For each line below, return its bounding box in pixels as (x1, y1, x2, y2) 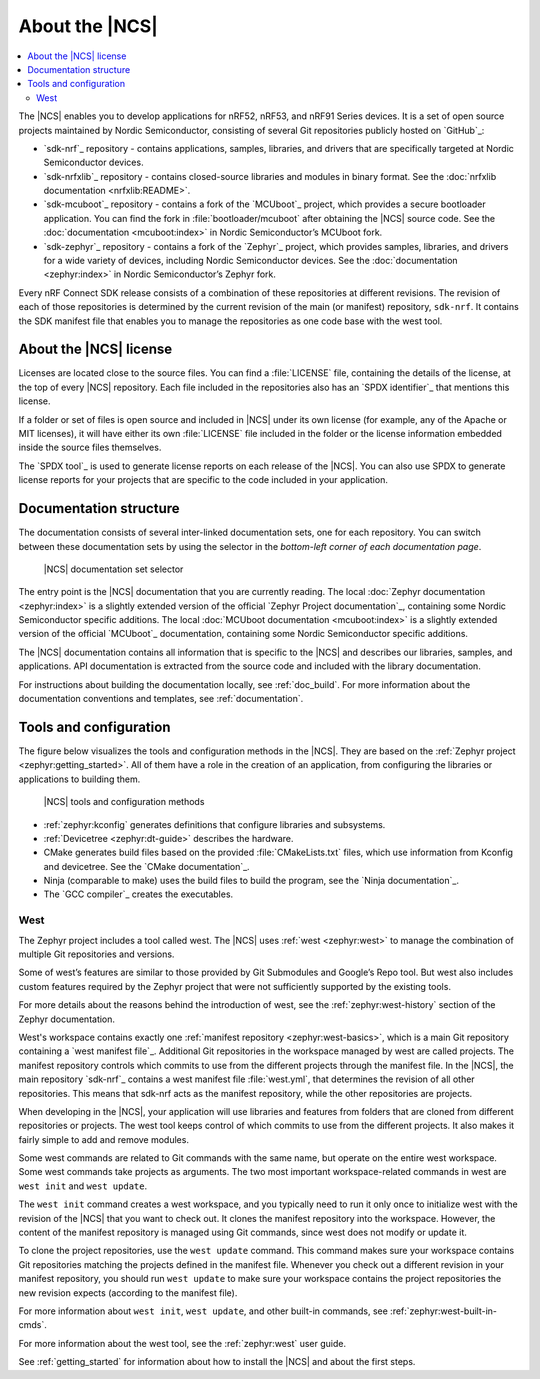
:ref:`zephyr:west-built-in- (390, 1305, 498, 1317)
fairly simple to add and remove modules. (18, 1133, 190, 1145)
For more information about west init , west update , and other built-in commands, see (18, 1305, 389, 1317)
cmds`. (18, 1319, 47, 1331)
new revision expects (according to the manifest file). (18, 1286, 238, 1299)
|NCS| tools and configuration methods (43, 796, 205, 808)
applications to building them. (18, 773, 141, 785)
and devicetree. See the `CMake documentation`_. (43, 860, 250, 872)
